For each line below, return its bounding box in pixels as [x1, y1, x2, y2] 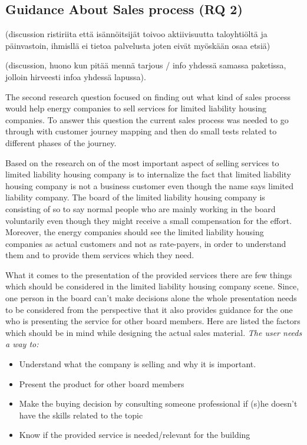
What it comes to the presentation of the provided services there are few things [5, 268, 292, 281]
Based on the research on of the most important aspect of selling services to [5, 156, 279, 169]
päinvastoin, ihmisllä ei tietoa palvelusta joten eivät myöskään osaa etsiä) [5, 39, 270, 51]
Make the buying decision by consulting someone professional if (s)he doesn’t [19, 397, 298, 410]
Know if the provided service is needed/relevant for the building [19, 428, 250, 441]
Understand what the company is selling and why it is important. [19, 358, 256, 370]
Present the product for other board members [19, 377, 184, 390]
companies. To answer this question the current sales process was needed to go [5, 113, 289, 126]
